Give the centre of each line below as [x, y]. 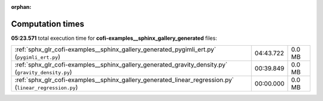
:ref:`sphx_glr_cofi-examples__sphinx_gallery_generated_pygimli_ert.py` [115, 49]
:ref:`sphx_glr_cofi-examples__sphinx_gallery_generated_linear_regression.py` [124, 80]
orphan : [21, 7]
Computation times [48, 24]
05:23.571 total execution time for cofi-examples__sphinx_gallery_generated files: [114, 38]
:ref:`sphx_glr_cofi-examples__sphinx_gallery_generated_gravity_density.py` [121, 65]
